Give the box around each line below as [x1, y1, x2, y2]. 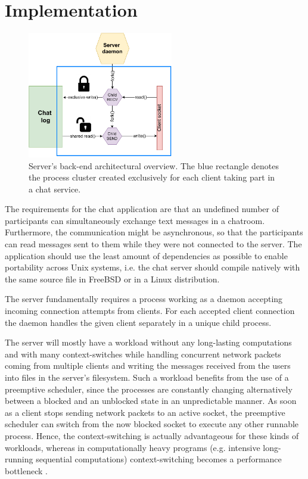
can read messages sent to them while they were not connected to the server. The [5, 238, 302, 250]
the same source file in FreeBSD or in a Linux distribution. [5, 272, 220, 285]
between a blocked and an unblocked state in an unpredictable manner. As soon [5, 394, 297, 407]
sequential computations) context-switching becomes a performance [36, 453, 282, 465]
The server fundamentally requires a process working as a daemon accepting [5, 293, 283, 305]
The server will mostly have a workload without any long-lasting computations [5, 336, 292, 349]
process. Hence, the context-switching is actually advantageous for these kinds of [5, 429, 299, 441]
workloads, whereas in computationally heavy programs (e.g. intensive [5, 441, 260, 453]
